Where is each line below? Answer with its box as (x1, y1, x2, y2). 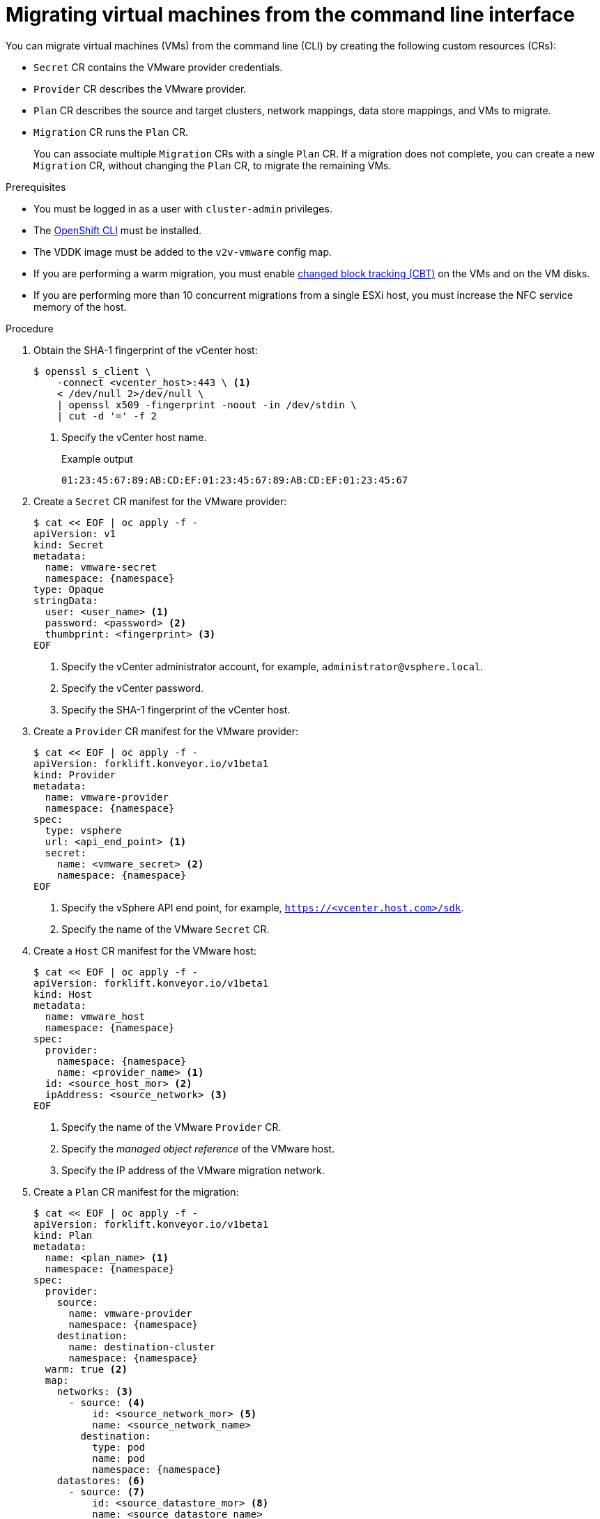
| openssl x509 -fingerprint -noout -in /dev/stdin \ (56, 399, 357, 410)
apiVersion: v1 (33, 527, 116, 539)
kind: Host (33, 988, 93, 1000)
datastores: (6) (56, 1474, 146, 1486)
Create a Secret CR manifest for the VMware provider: (33, 495, 287, 507)
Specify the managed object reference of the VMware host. (61, 1142, 335, 1155)
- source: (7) (68, 1486, 146, 1497)
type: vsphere (45, 824, 122, 836)
